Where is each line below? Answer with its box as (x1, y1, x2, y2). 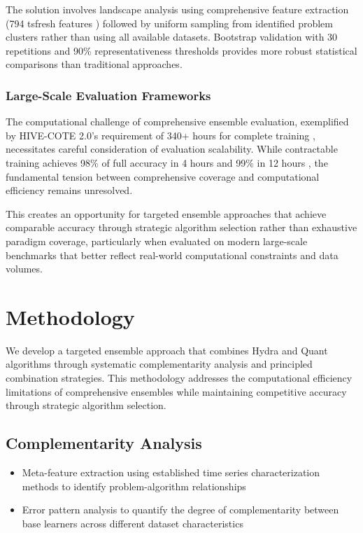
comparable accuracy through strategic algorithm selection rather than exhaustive (6, 220, 357, 235)
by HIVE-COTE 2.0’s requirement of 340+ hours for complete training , (6, 127, 315, 142)
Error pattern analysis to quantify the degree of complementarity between (22, 502, 339, 517)
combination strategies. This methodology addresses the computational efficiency (6, 371, 353, 385)
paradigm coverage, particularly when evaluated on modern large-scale (6, 233, 308, 248)
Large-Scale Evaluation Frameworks (6, 86, 211, 104)
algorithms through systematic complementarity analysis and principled (6, 357, 313, 371)
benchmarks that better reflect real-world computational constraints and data (6, 247, 339, 262)
